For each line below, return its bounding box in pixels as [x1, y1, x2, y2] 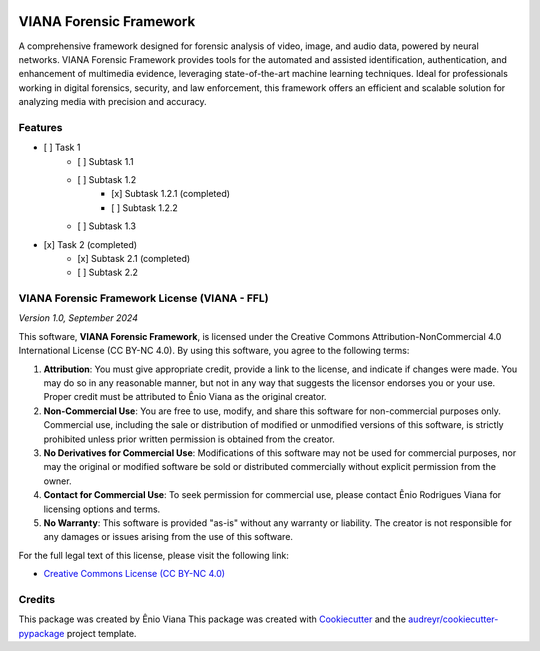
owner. [43, 475, 72, 487]
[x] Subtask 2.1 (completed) [77, 252, 191, 264]
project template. [66, 627, 137, 639]
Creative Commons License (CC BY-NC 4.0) [43, 568, 225, 580]
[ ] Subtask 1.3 [77, 220, 137, 232]
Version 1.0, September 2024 [18, 312, 139, 324]
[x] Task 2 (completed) [43, 238, 138, 250]
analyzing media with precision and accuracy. [18, 96, 207, 108]
